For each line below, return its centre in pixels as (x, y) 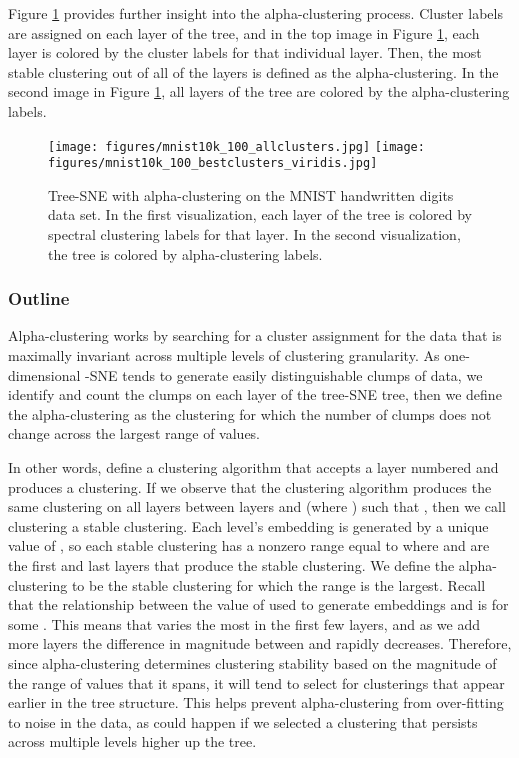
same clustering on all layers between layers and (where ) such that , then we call (257, 506)
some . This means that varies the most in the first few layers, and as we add (244, 623)
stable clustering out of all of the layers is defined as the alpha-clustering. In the (253, 71)
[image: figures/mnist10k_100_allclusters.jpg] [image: (236, 146)
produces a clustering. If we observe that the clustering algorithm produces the (250, 486)
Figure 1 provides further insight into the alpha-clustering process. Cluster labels (255, 13)
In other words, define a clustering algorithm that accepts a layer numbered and (253, 467)
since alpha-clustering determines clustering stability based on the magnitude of (252, 662)
